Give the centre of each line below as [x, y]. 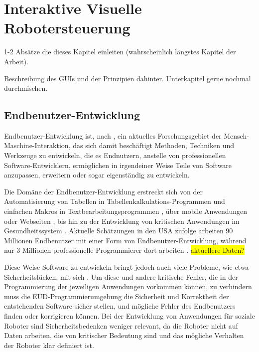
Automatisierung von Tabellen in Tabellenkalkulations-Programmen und [115, 201]
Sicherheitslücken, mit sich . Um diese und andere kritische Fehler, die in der [121, 276]
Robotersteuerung [67, 28]
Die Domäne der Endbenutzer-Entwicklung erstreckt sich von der [103, 191]
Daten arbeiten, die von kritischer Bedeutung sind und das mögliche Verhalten [124, 335]
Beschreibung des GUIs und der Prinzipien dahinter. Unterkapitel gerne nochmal [128, 78]
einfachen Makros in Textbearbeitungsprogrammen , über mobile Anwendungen [126, 211]
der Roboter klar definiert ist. [49, 345]
